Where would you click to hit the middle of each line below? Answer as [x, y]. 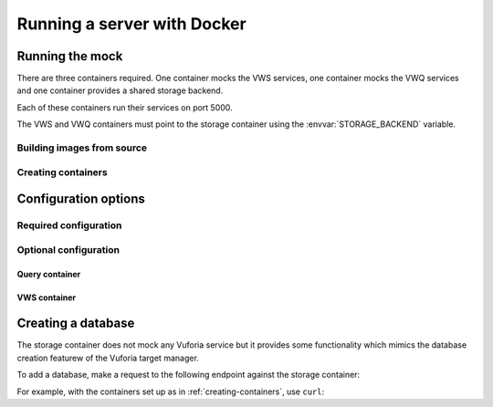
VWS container [47, 297]
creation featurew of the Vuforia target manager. [108, 358]
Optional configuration [68, 249]
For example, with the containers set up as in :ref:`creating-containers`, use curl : [170, 391]
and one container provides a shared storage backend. [120, 90]
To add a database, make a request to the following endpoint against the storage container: [189, 375]
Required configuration [69, 225]
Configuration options [81, 199]
